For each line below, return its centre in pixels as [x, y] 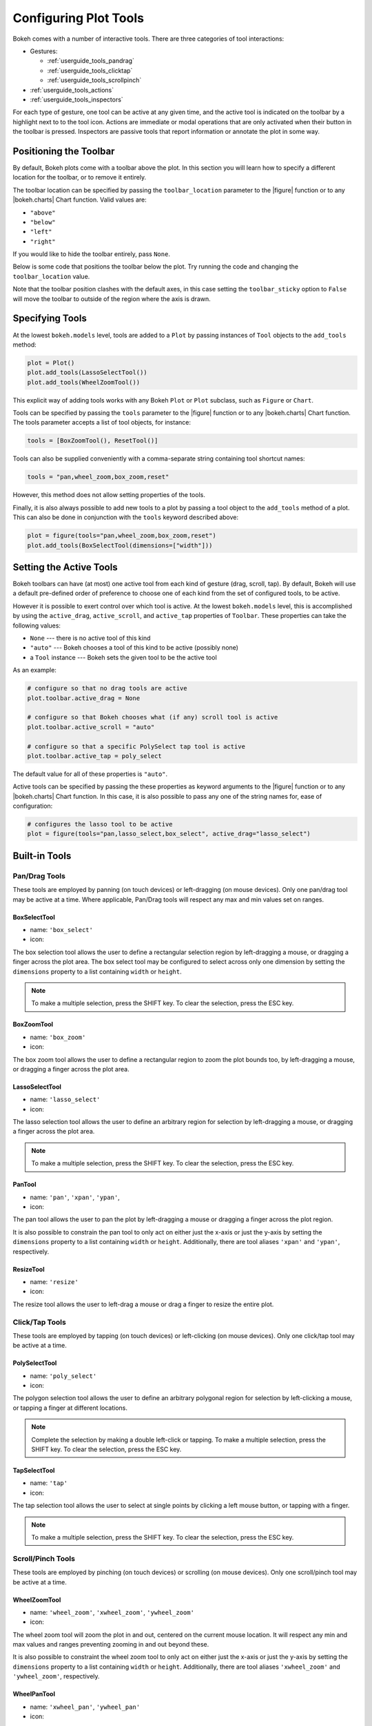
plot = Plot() [51, 363]
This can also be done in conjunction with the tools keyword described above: [126, 517]
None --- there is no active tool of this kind [90, 638]
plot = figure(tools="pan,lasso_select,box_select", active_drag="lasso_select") [169, 834]
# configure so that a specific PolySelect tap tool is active [136, 746]
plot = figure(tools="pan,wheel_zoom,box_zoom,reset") [122, 536]
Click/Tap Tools [40, 1322]
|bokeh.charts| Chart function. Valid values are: [80, 200]
